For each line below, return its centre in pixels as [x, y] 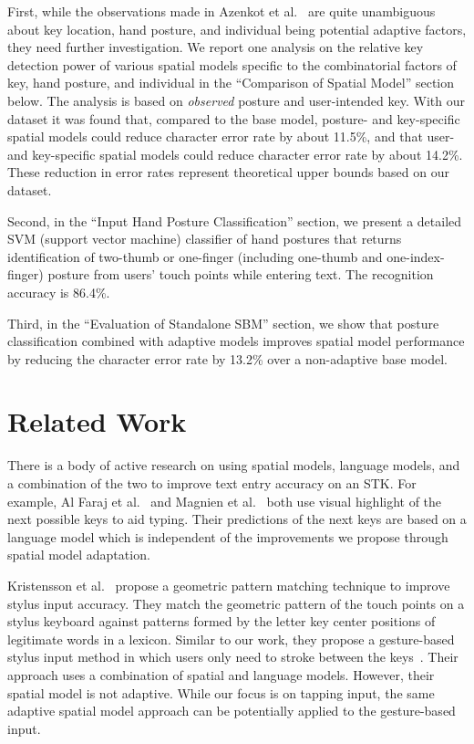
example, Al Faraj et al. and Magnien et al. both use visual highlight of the [225, 501]
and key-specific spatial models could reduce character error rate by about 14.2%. [235, 154]
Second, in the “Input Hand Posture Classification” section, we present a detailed [235, 220]
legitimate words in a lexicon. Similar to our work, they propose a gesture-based [231, 639]
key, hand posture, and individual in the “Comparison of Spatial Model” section [231, 83]
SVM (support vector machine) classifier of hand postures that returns [205, 239]
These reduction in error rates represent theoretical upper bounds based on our [228, 172]
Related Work [97, 421]
